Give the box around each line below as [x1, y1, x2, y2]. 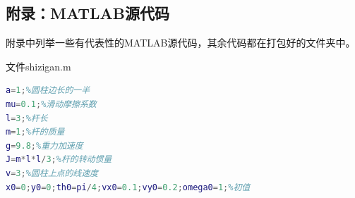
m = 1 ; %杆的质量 [6, 127, 65, 137]
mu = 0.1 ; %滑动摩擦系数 [6, 99, 97, 109]
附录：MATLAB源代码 [6, 2, 169, 24]
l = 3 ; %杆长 [6, 113, 48, 123]
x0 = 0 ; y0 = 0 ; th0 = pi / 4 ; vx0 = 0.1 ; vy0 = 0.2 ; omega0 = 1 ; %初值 [6, 182, 251, 192]
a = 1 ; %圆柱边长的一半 [6, 85, 90, 96]
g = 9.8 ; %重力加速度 [6, 140, 83, 151]
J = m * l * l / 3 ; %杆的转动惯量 [6, 154, 112, 165]
